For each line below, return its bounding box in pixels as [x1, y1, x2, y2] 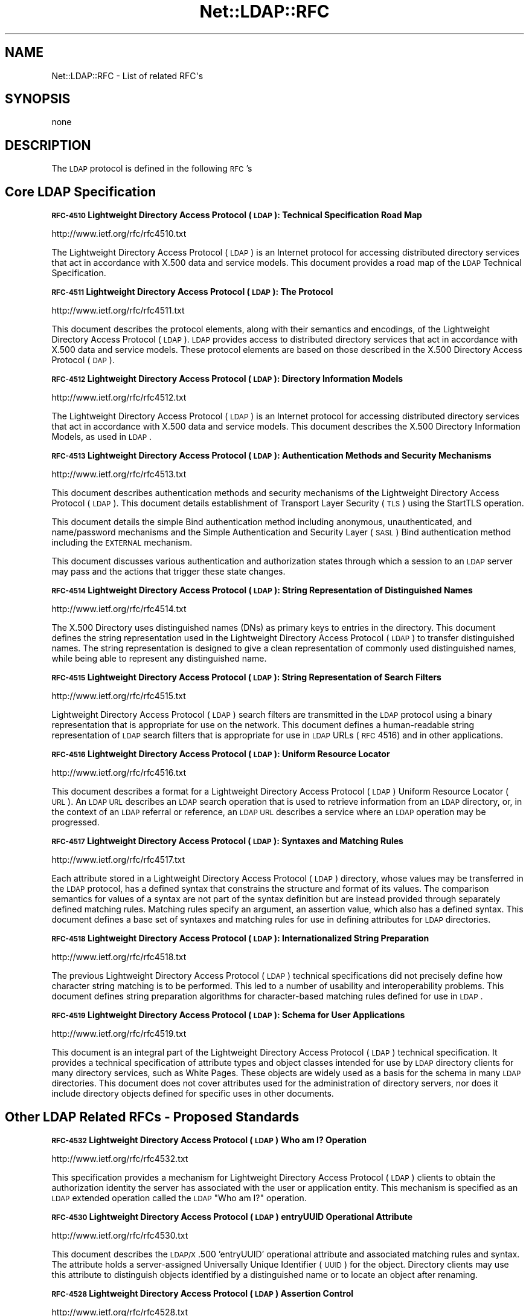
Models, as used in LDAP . [51, 431, 152, 442]
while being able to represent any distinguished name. [51, 653, 267, 664]
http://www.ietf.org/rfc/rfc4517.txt [51, 854, 185, 865]
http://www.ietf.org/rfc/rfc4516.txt [51, 767, 187, 778]
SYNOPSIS [5, 91, 71, 107]
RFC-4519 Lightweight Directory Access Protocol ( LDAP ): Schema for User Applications [51, 1010, 405, 1021]
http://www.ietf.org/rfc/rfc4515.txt [51, 691, 186, 702]
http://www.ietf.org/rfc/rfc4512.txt [51, 392, 187, 403]
